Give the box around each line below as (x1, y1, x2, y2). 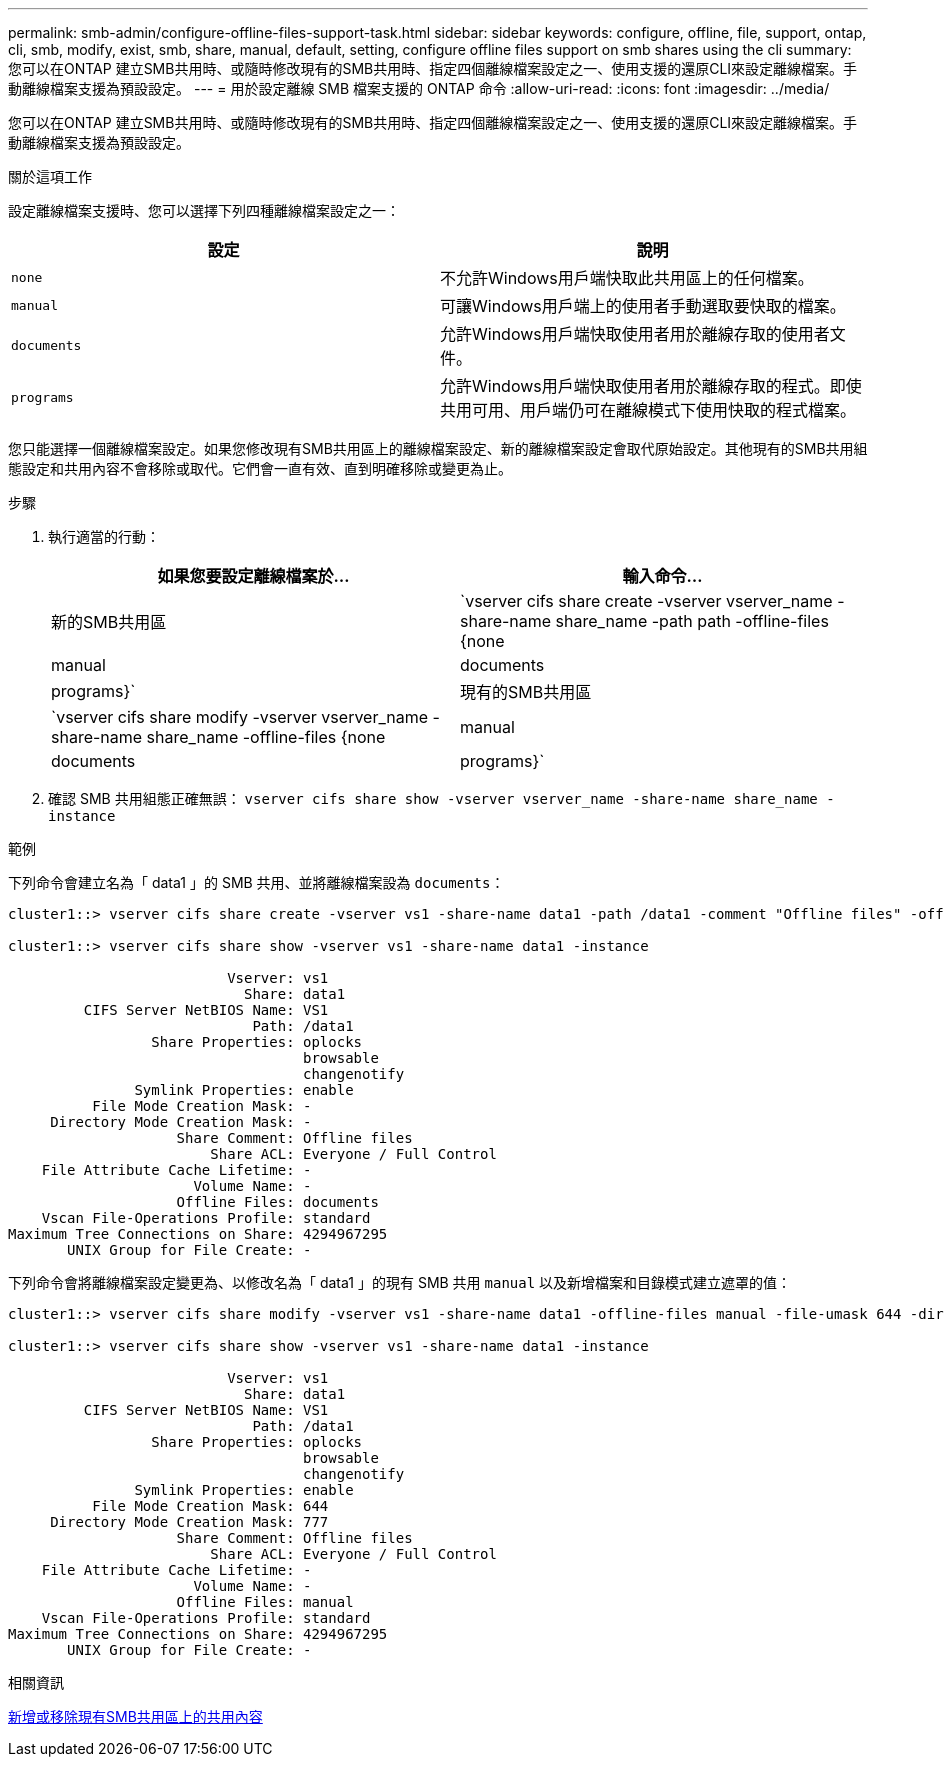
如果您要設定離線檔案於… (157, 566, 350, 586)
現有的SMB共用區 (460, 682, 592, 702)
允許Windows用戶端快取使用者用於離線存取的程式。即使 (440, 376, 862, 396)
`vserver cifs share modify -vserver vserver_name (51, 707, 429, 727)
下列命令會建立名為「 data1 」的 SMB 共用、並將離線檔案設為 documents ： (8, 874, 505, 891)
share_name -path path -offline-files (555, 611, 829, 631)
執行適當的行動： (48, 528, 160, 545)
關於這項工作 (8, 168, 92, 185)
